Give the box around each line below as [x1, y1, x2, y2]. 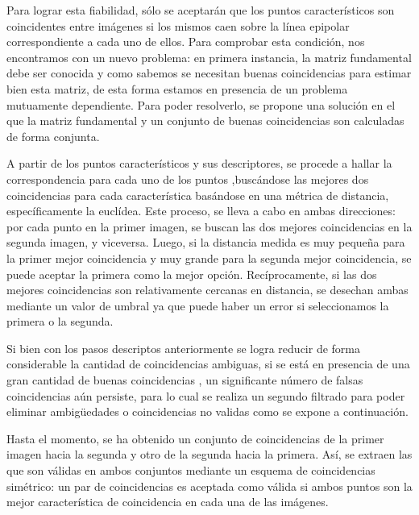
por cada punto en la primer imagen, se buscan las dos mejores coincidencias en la [6, 218, 413, 235]
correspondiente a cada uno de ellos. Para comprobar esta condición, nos [6, 33, 365, 50]
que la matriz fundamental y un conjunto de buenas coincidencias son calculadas [6, 112, 404, 129]
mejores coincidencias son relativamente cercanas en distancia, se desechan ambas [6, 281, 409, 298]
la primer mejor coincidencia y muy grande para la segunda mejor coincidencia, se [6, 249, 412, 266]
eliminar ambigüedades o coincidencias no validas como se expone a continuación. [6, 403, 409, 420]
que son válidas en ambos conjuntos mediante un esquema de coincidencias [6, 462, 375, 479]
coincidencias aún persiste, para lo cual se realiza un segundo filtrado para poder [6, 387, 405, 404]
